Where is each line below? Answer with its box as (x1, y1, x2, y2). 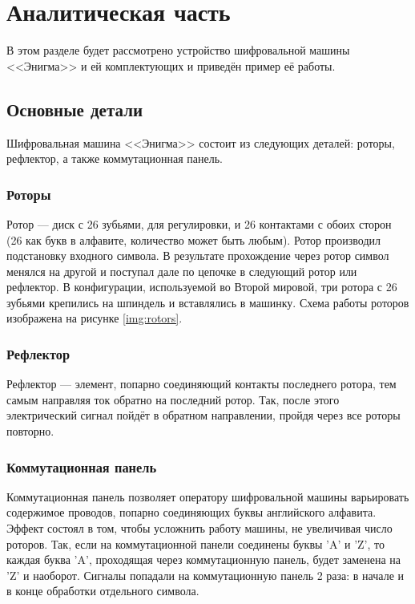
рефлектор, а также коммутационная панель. (6, 150, 223, 167)
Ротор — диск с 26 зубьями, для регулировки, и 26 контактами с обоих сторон (6, 215, 392, 232)
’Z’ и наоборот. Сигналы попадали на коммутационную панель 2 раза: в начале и (6, 566, 404, 583)
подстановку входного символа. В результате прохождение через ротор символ (6, 247, 389, 264)
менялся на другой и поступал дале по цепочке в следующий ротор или (6, 262, 357, 279)
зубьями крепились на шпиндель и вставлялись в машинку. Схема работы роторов (6, 294, 409, 310)
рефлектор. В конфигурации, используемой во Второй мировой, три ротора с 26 (6, 278, 397, 295)
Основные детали (6, 96, 143, 121)
